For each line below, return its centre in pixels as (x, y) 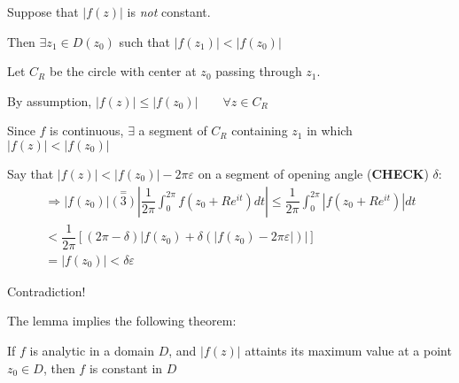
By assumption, (50, 100)
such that (144, 41)
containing (260, 130)
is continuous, (87, 130)
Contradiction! (47, 291)
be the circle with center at (123, 71)
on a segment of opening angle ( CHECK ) (313, 173)
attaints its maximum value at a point (348, 350)
